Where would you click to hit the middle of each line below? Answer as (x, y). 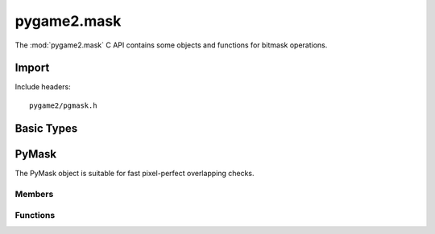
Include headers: (43, 87)
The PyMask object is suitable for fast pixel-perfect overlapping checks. (135, 173)
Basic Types (46, 128)
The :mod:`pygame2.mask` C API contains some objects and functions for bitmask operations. (171, 45)
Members (34, 194)
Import (32, 68)
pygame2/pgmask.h (63, 105)
